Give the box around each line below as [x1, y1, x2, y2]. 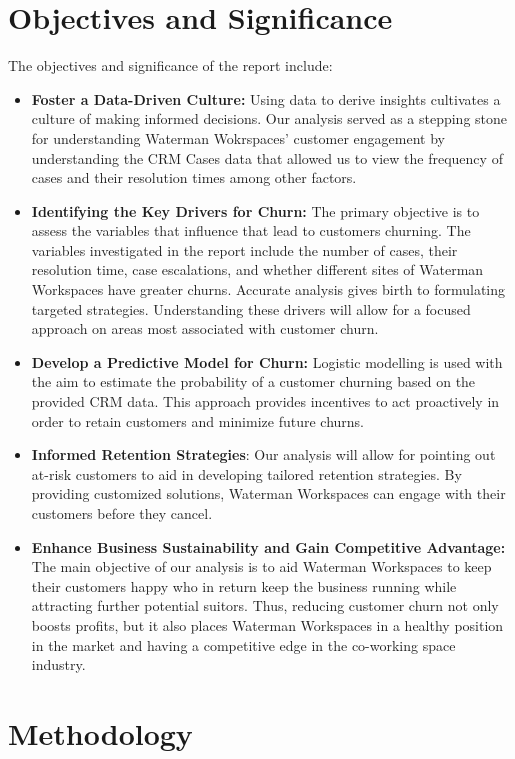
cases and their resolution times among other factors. [31, 167, 357, 188]
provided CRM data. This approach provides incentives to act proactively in [31, 391, 500, 412]
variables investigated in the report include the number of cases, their [31, 239, 458, 260]
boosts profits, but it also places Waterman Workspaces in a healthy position [31, 614, 504, 635]
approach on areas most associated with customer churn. [31, 318, 379, 339]
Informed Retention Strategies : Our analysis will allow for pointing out [31, 444, 496, 465]
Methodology [8, 712, 193, 753]
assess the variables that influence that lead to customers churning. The [31, 220, 471, 241]
